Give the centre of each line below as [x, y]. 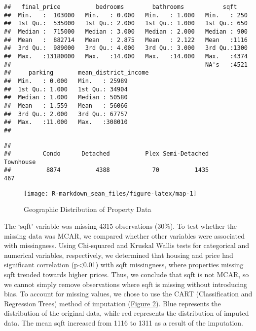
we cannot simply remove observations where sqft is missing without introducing [126, 284]
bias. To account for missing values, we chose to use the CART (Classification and [128, 294]
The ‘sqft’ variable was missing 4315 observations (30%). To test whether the [120, 226]
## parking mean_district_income [76, 73]
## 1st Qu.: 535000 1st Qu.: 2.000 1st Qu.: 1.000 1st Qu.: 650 [126, 23]
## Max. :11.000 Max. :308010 [66, 122]
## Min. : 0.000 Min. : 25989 [66, 81]
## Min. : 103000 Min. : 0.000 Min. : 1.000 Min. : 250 [126, 15]
